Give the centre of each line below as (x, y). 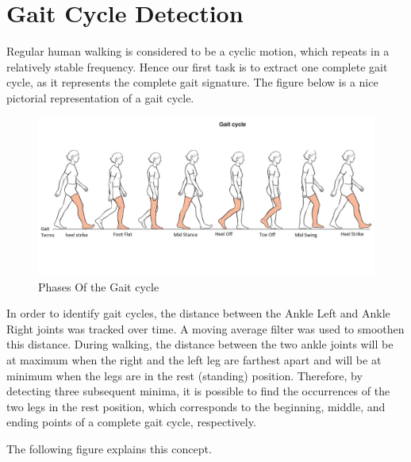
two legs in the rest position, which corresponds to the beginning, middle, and (196, 406)
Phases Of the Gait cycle (99, 286)
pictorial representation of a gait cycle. (100, 97)
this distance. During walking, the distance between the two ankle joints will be (200, 344)
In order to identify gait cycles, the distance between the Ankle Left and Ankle (198, 313)
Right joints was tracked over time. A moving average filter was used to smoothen (205, 328)
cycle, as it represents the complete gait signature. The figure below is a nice (192, 82)
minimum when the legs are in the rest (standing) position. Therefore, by (184, 375)
